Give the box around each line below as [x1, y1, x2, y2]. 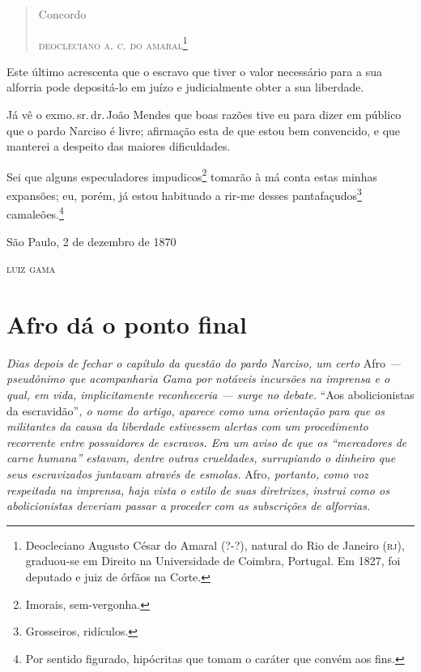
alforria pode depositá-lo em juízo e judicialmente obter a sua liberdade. [6, 79, 364, 96]
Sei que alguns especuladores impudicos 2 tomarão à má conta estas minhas [6, 165, 377, 185]
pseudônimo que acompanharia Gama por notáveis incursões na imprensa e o [6, 370, 390, 387]
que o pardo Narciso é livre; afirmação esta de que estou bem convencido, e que [6, 121, 401, 138]
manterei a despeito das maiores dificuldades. [6, 138, 231, 155]
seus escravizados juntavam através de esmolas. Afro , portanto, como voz [6, 466, 368, 483]
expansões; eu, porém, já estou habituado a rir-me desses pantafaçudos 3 [6, 185, 362, 203]
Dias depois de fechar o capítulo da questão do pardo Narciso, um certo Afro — [6, 354, 401, 371]
